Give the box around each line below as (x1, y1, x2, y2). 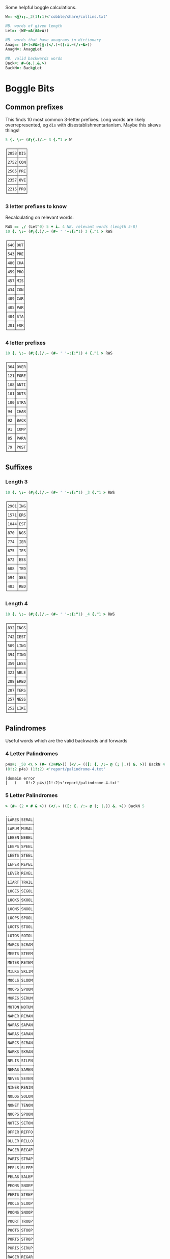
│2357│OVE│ (5, 177, 29, 183)
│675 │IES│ (5, 548, 29, 553)
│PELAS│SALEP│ (5, 1174, 36, 1179)
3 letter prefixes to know (5, 202, 67, 210)
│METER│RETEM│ (5, 960, 36, 965)
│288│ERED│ (5, 679, 29, 684)
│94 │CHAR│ (5, 409, 29, 414)
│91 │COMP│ (5, 427, 29, 432)
